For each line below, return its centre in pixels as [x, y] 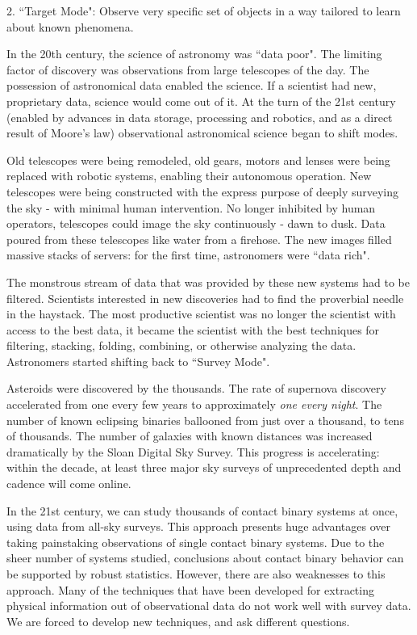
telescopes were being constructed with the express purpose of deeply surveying [203, 191]
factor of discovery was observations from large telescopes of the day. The [188, 69]
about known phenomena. [70, 26]
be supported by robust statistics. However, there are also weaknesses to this [196, 574]
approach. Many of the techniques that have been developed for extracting [190, 589]
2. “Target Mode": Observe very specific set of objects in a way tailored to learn [204, 11]
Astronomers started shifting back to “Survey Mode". [138, 361]
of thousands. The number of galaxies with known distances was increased [190, 436]
